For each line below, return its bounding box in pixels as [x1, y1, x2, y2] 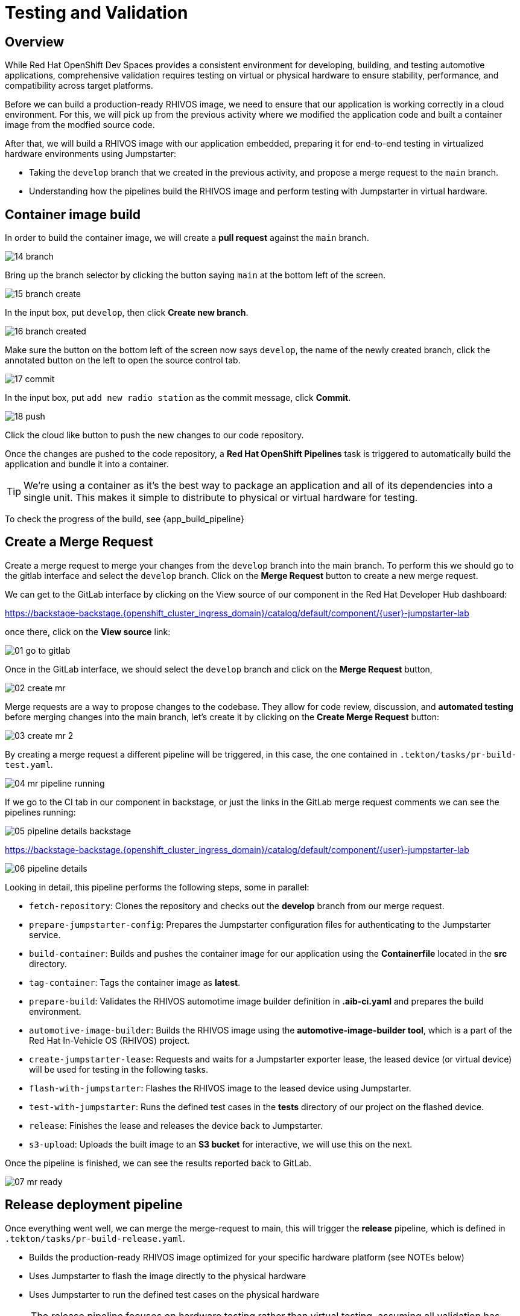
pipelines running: [5, 807, 76, 817]
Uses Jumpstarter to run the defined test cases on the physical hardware [29, 1289, 320, 1300]
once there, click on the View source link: [5, 626, 171, 637]
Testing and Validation [5, 2, 188, 23]
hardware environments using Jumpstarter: [5, 149, 177, 159]
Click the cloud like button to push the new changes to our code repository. [5, 430, 304, 441]
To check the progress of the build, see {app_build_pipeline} [5, 514, 244, 525]
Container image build [5, 206, 141, 222]
